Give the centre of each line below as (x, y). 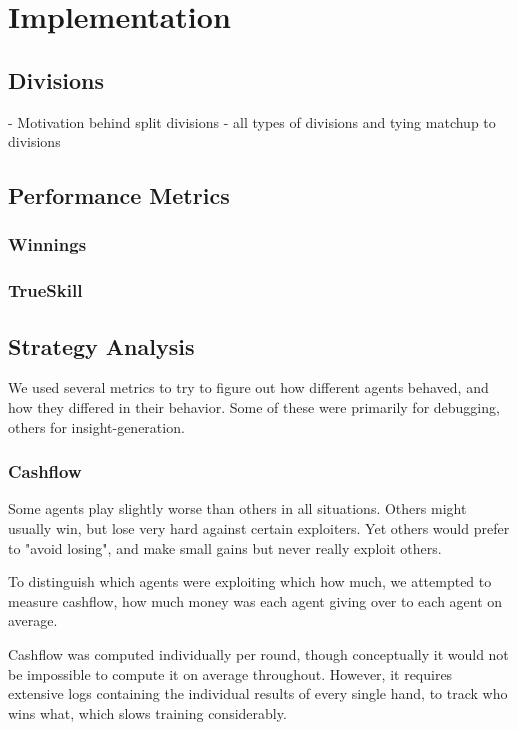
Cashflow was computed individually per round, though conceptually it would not (258, 654)
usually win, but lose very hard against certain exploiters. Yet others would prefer (259, 528)
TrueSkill (45, 290)
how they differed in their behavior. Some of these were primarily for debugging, (254, 407)
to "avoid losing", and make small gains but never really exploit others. (225, 547)
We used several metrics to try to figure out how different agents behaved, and (248, 387)
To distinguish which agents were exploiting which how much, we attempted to (250, 581)
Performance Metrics (119, 195)
